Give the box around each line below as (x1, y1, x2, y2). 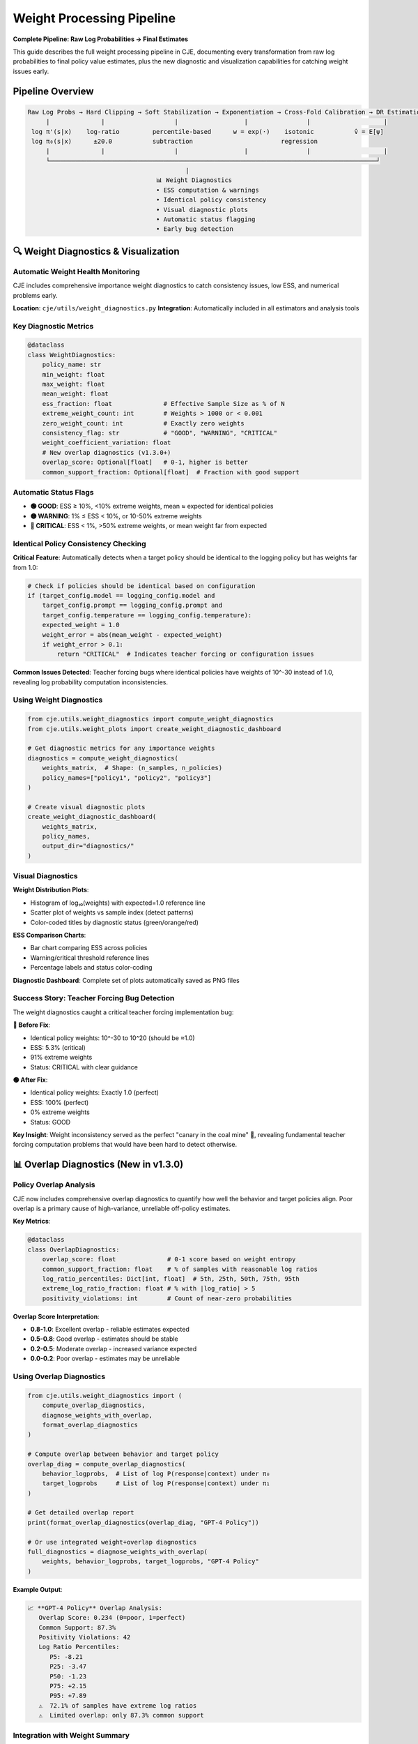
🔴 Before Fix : (13, 1021, 51, 1029)
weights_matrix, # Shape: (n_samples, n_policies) (42, 764, 223, 772)
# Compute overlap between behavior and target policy (27, 1450, 219, 1458)
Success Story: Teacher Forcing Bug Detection (13, 993, 175, 1003)
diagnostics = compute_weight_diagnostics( (27, 754, 179, 762)
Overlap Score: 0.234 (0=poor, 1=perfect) (38, 1614, 186, 1622)
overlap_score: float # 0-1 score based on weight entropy (42, 1256, 296, 1263)
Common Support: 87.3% (38, 1623, 116, 1632)
